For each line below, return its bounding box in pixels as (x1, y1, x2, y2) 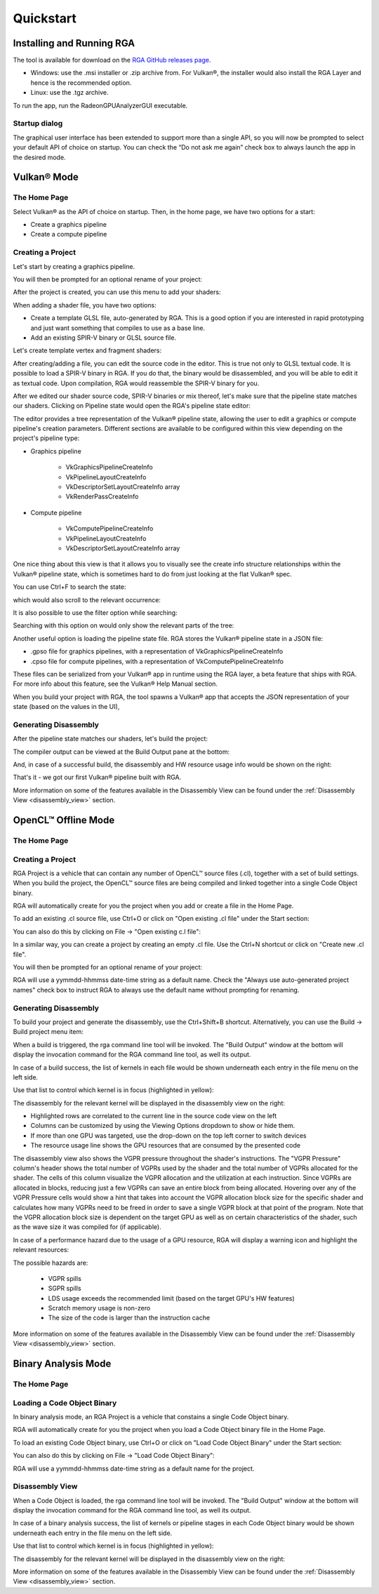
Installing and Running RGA (13, 37, 135, 49)
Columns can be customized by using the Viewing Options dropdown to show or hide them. (30, 1122, 295, 1130)
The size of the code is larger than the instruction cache (48, 1313, 211, 1322)
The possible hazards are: (13, 1258, 88, 1267)
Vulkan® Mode (13, 171, 79, 183)
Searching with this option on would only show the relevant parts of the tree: (13, 621, 234, 630)
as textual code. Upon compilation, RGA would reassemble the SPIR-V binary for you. (13, 379, 260, 387)
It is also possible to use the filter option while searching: (13, 608, 178, 617)
